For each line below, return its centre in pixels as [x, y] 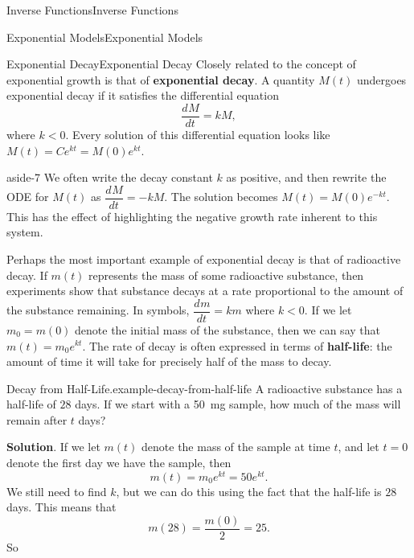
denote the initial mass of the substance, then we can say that [227, 329]
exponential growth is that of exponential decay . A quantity [161, 79]
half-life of [31, 404]
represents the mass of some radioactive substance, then [226, 275]
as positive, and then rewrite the [306, 177]
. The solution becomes [221, 197]
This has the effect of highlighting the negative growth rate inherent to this [192, 216]
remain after [37, 419]
